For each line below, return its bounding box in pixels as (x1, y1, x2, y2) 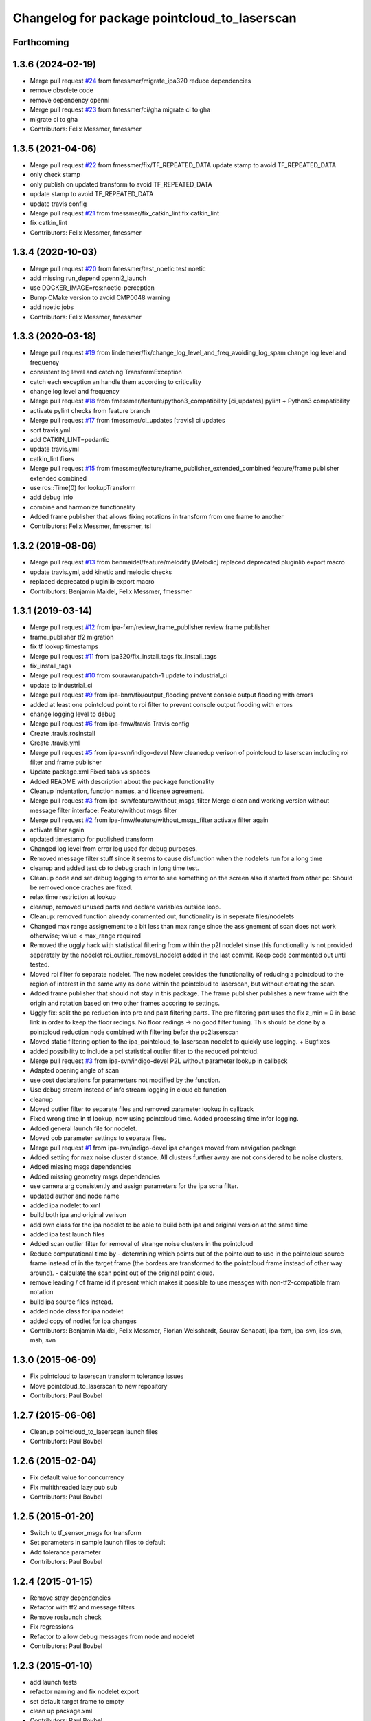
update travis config (30, 200, 87, 208)
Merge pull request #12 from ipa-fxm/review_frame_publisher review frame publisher (30, 623, 271, 631)
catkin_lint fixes (30, 454, 74, 463)
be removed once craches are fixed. (30, 883, 133, 891)
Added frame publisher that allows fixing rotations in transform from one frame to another (30, 513, 284, 521)
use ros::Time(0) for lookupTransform (30, 483, 136, 492)
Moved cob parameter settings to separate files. (30, 1134, 166, 1142)
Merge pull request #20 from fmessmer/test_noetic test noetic (30, 264, 206, 273)
